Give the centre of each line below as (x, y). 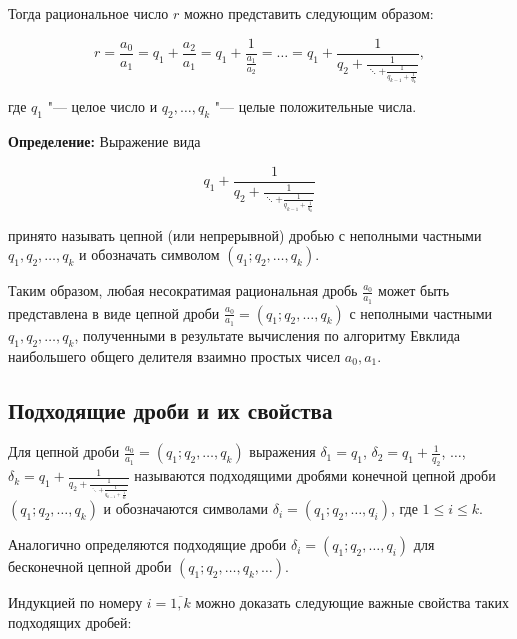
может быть (414, 290)
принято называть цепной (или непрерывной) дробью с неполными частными (245, 234)
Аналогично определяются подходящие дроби (147, 544)
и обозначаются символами (186, 508)
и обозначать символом (149, 254)
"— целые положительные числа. (315, 106)
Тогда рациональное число (88, 13)
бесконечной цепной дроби (90, 566)
